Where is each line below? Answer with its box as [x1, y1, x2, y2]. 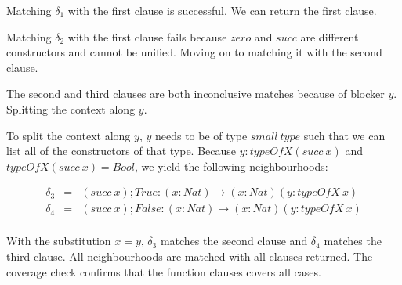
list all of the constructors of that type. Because [6, 142, 237, 159]
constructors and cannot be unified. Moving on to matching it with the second [6, 44, 382, 60]
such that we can [303, 127, 386, 143]
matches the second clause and [160, 233, 308, 249]
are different [300, 28, 359, 45]
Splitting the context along [6, 100, 136, 117]
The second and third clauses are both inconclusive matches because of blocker [6, 85, 385, 102]
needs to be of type [154, 127, 248, 143]
